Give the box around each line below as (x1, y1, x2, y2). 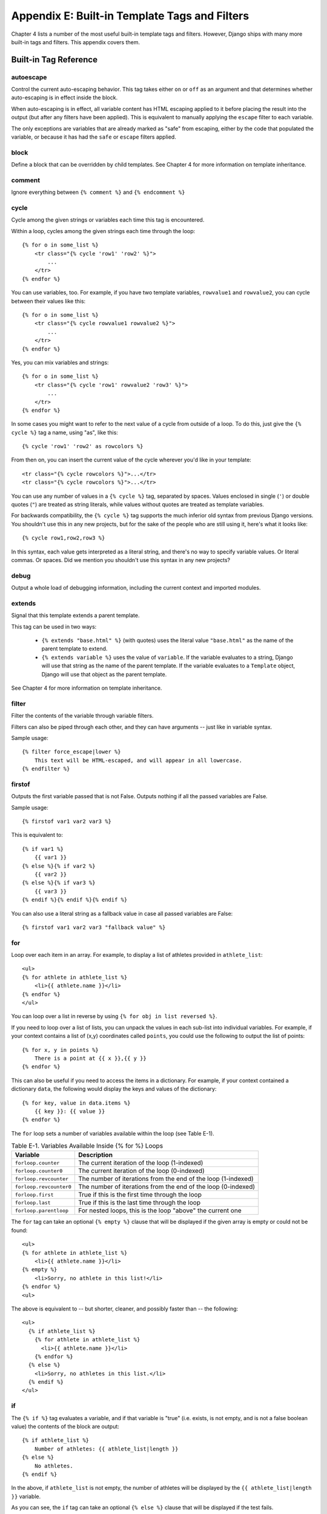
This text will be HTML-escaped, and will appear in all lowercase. (34, 757, 242, 764)
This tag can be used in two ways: (11, 623, 97, 630)
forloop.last (15, 1199, 51, 1206)
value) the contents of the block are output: (11, 1423, 119, 1430)
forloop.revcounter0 (15, 1183, 72, 1190)
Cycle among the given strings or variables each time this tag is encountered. (11, 216, 205, 223)
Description (78, 1151, 113, 1159)
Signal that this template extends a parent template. (11, 612, 140, 619)
